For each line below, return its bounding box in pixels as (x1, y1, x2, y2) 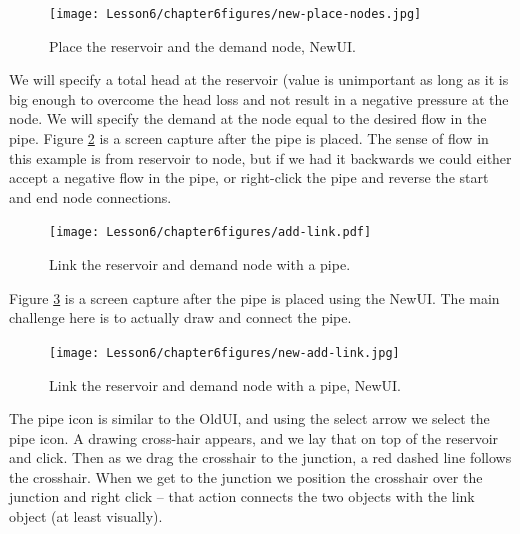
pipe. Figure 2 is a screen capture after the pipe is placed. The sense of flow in (9, 128, 489, 149)
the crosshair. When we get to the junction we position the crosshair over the (9, 466, 483, 487)
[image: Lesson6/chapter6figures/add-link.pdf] (49, 225, 372, 240)
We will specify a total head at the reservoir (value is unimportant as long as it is (9, 69, 509, 90)
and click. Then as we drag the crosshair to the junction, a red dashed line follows (9, 447, 512, 468)
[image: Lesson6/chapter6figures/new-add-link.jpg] (49, 345, 400, 360)
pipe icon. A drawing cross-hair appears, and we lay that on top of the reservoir (9, 427, 499, 448)
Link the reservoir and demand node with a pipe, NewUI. (49, 374, 401, 395)
